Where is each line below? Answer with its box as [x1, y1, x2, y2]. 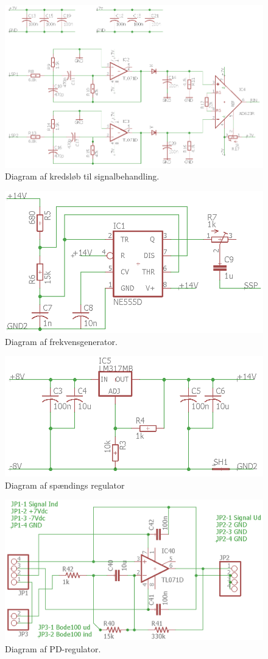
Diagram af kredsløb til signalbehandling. [5, 170, 160, 183]
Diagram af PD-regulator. [5, 642, 101, 655]
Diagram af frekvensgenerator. [5, 335, 118, 347]
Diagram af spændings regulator [5, 478, 125, 491]
